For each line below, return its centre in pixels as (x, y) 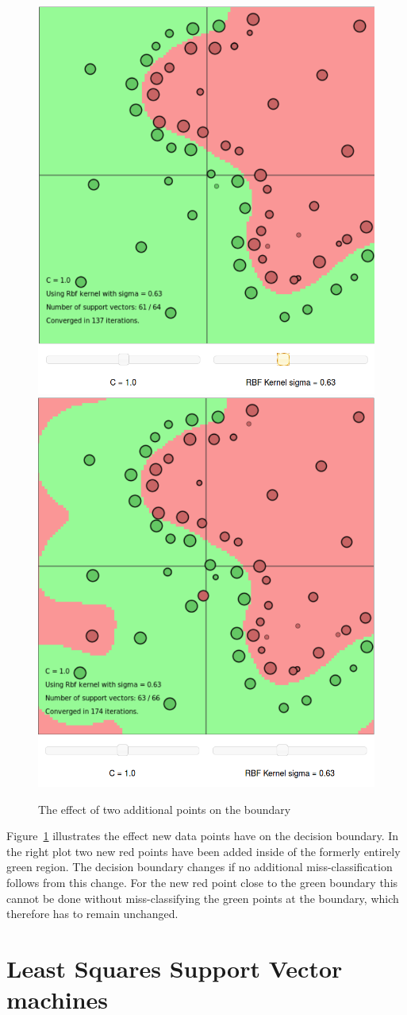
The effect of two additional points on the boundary (165, 809)
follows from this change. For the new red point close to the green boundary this (202, 883)
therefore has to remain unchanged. (92, 914)
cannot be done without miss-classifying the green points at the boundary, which (203, 898)
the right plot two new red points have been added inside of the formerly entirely (203, 851)
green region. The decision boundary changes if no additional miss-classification (200, 867)
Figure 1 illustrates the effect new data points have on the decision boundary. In (203, 836)
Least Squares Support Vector (175, 969)
